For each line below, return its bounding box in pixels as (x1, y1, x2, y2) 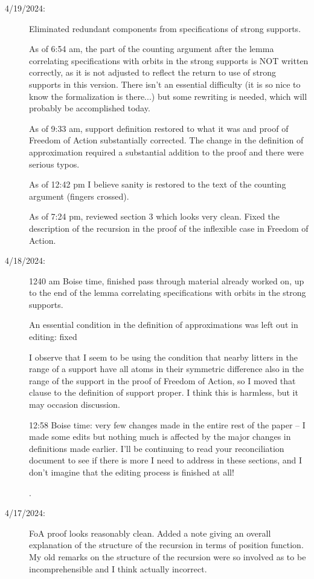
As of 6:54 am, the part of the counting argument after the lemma (29, 42, 274, 55)
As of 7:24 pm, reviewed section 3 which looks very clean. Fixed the (29, 210, 280, 223)
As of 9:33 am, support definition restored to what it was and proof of (29, 122, 289, 134)
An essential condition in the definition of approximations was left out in (29, 318, 298, 331)
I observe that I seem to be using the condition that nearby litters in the (29, 350, 298, 363)
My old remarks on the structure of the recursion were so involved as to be (29, 550, 306, 563)
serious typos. (29, 157, 80, 170)
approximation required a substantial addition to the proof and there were (29, 145, 304, 158)
